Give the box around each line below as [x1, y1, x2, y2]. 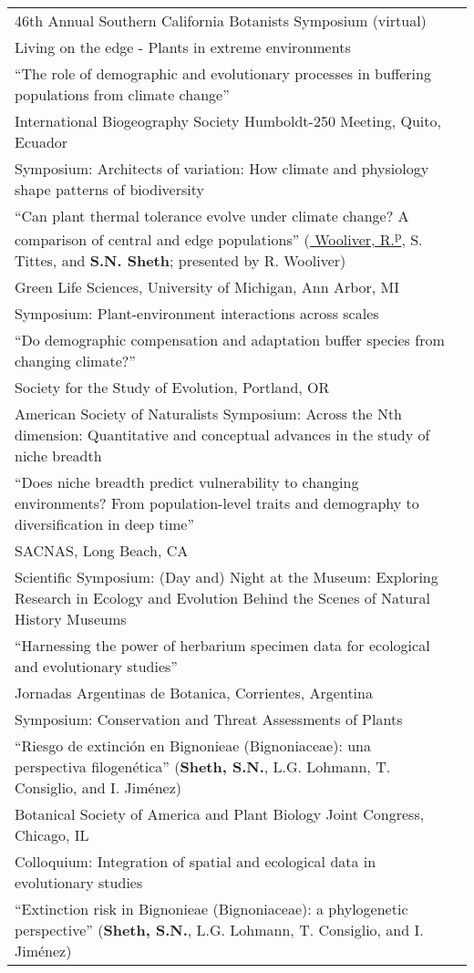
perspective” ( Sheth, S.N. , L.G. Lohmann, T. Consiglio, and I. [15, 919, 424, 941]
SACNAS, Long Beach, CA [15, 540, 189, 562]
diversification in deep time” [15, 513, 195, 535]
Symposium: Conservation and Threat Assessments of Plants [15, 709, 403, 730]
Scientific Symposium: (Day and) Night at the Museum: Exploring [15, 566, 438, 588]
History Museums [15, 608, 127, 630]
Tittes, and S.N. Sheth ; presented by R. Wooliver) [15, 250, 346, 272]
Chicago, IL [15, 824, 89, 846]
